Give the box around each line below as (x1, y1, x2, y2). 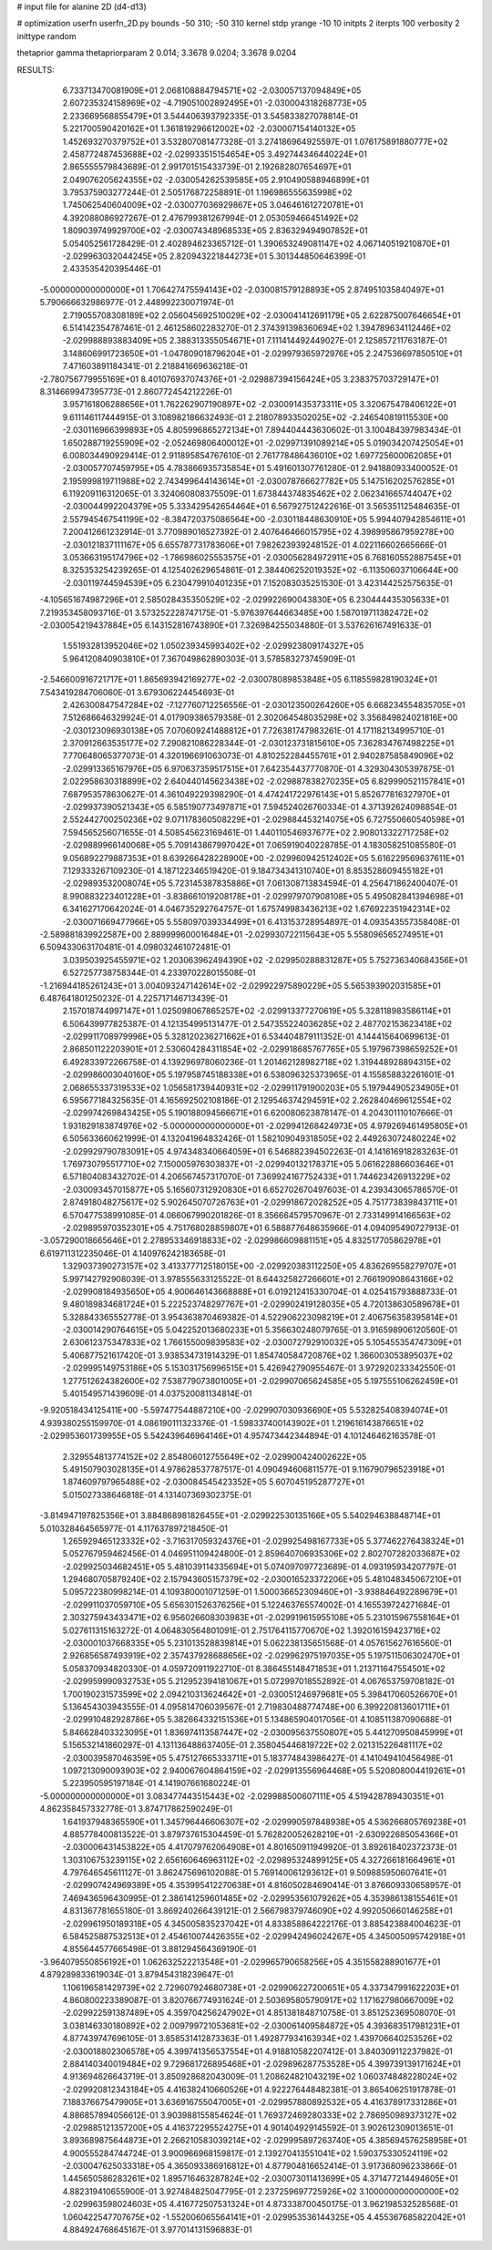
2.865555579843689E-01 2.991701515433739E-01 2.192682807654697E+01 (62, 161, 352, 172)
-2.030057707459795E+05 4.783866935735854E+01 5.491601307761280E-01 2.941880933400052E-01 (62, 463, 458, 474)
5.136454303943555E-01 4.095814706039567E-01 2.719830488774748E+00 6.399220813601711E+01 (62, 1701, 450, 1712)
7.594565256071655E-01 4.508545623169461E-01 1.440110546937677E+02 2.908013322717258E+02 (62, 827, 450, 837)
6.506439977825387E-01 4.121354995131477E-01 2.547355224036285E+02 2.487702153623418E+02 (62, 1018, 453, 1029)
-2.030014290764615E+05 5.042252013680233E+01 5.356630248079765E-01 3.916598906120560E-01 (62, 1324, 458, 1335)
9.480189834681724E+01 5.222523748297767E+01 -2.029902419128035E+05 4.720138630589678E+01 (62, 1299, 460, 1310)
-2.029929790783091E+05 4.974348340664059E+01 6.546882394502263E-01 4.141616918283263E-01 (62, 1146, 459, 1156)
